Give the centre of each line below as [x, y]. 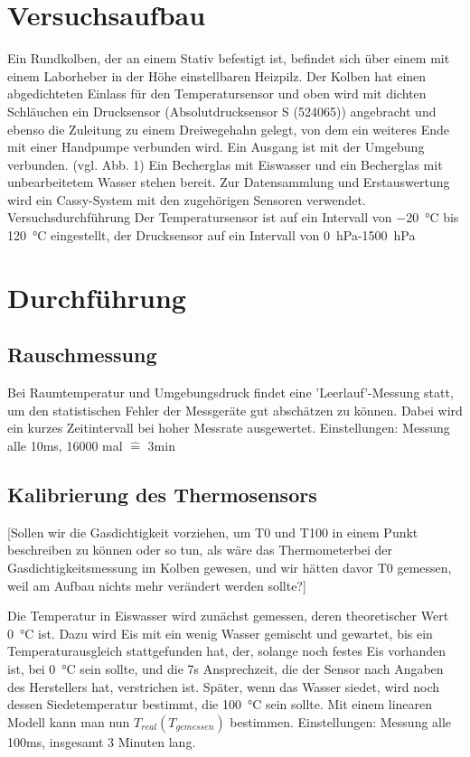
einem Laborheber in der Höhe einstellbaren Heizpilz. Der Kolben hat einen [217, 75]
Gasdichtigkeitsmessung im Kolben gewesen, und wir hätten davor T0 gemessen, [230, 567]
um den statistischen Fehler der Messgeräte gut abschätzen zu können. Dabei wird [235, 410]
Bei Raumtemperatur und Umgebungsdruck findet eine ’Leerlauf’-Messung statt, [230, 393]
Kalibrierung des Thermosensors [162, 494]
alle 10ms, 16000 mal [65, 446]
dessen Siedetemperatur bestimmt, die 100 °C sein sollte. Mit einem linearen [220, 704]
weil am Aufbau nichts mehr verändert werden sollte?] [157, 585]
